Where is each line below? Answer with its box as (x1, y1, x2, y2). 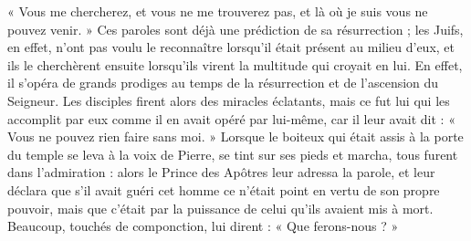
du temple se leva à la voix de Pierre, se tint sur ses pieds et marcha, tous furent (7, 144, 458, 163)
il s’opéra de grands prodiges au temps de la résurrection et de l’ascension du (7, 73, 439, 92)
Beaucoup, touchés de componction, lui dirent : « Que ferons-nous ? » (7, 216, 399, 236)
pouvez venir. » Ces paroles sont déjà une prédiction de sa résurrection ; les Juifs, (7, 19, 464, 38)
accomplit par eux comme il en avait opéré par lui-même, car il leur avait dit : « (7, 109, 455, 128)
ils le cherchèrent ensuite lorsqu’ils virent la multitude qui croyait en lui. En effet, (7, 55, 463, 74)
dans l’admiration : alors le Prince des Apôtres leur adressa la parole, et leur (7, 162, 435, 182)
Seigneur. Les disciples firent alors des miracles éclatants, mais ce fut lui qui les (7, 90, 450, 110)
